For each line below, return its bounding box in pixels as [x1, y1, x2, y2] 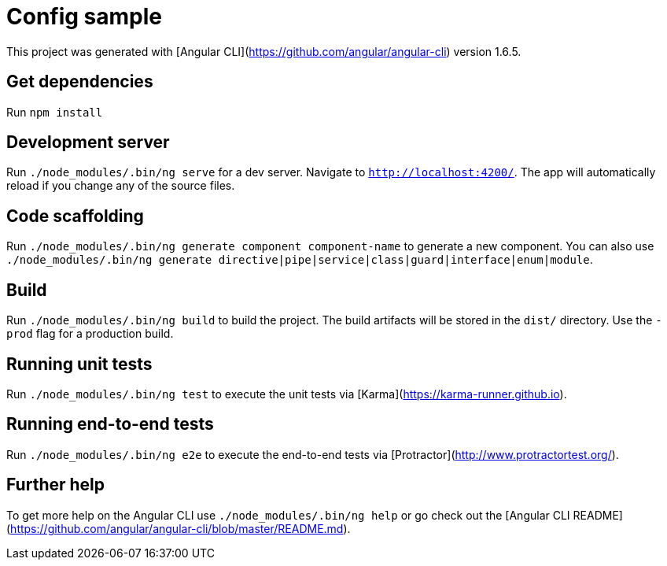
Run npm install [6, 105, 103, 119]
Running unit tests [6, 353, 153, 374]
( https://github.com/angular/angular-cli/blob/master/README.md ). [6, 521, 351, 535]
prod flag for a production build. [6, 327, 174, 341]
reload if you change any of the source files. [6, 179, 235, 193]
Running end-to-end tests [6, 414, 214, 435]
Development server [6, 132, 170, 153]
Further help [6, 475, 105, 495]
